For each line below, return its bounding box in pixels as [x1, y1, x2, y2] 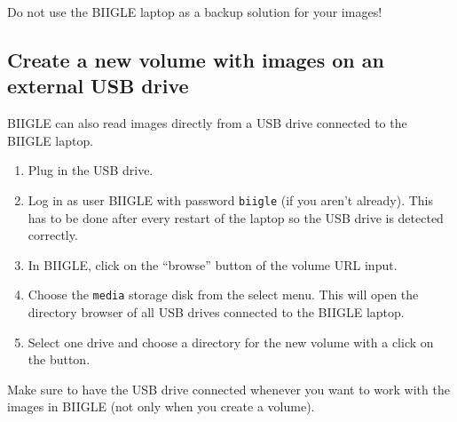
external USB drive [7, 72, 189, 100]
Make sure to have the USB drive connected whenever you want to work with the [7, 379, 450, 398]
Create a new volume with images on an [7, 45, 384, 73]
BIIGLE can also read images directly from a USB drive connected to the [7, 114, 407, 132]
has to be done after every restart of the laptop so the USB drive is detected [28, 208, 444, 227]
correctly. [28, 226, 78, 244]
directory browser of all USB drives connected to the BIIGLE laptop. [28, 303, 405, 322]
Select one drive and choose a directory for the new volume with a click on [28, 332, 434, 351]
